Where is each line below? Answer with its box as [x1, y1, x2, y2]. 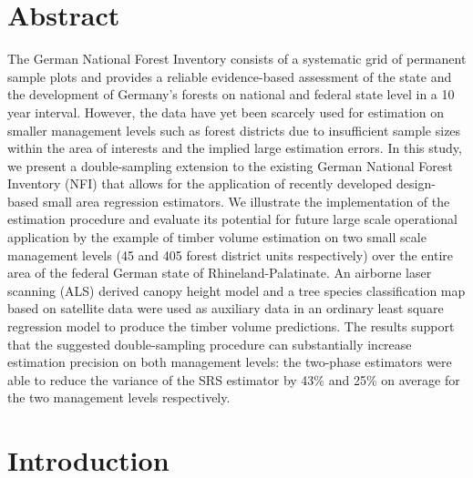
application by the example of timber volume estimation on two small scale [7, 228, 427, 247]
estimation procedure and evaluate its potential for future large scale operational [7, 209, 458, 229]
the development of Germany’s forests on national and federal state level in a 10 [7, 85, 455, 104]
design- [396, 174, 436, 193]
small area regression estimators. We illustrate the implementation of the [42, 191, 450, 210]
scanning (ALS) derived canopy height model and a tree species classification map [7, 280, 466, 300]
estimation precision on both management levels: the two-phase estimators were [7, 352, 452, 371]
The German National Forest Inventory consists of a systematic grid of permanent [7, 49, 467, 68]
